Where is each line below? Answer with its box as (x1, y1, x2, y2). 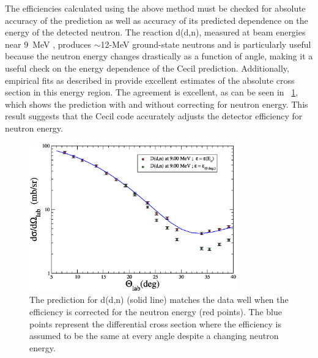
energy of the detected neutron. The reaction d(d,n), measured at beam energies (5, 26, 306, 39)
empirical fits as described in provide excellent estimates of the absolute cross (5, 73, 295, 86)
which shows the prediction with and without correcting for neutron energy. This (5, 97, 308, 110)
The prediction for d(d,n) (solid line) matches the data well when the (29, 293, 289, 306)
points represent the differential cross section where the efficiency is (29, 317, 282, 330)
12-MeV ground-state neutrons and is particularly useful (100, 37, 311, 50)
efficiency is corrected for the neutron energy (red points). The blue (29, 305, 282, 318)
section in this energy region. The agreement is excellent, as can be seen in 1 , (5, 86, 298, 99)
